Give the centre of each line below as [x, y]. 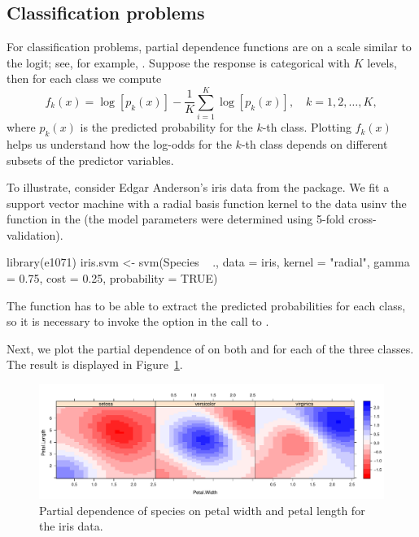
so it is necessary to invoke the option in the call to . [138, 321]
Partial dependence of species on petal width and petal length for [202, 510]
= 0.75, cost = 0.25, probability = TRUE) [112, 278]
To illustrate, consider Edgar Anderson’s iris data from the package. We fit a [198, 187]
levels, [382, 62]
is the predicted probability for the [166, 127]
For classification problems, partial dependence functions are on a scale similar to [209, 47]
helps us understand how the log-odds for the [119, 143]
